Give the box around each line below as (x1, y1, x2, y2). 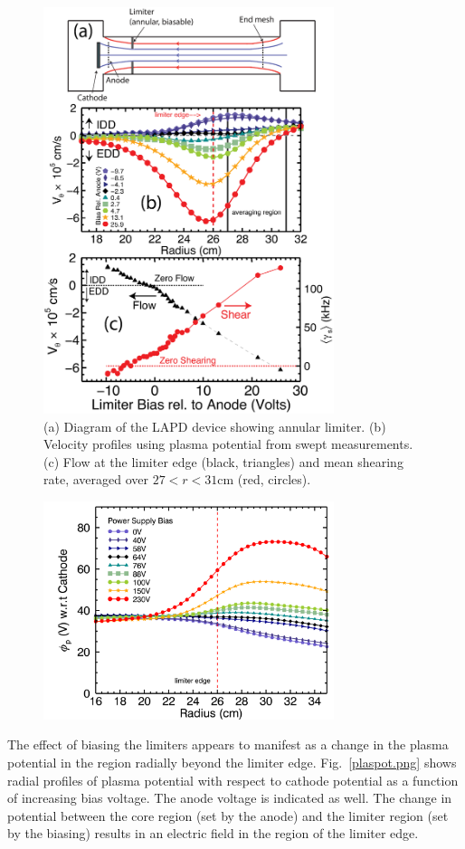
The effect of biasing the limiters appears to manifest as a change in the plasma (7, 735, 449, 754)
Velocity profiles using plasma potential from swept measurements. (43, 434, 413, 453)
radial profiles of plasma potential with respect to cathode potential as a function (7, 770, 459, 789)
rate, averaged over (43, 470, 148, 489)
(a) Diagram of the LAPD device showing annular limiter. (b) (43, 416, 386, 435)
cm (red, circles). (217, 470, 311, 489)
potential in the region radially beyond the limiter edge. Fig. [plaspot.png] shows (7, 753, 457, 772)
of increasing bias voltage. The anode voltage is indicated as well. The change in (7, 788, 452, 807)
